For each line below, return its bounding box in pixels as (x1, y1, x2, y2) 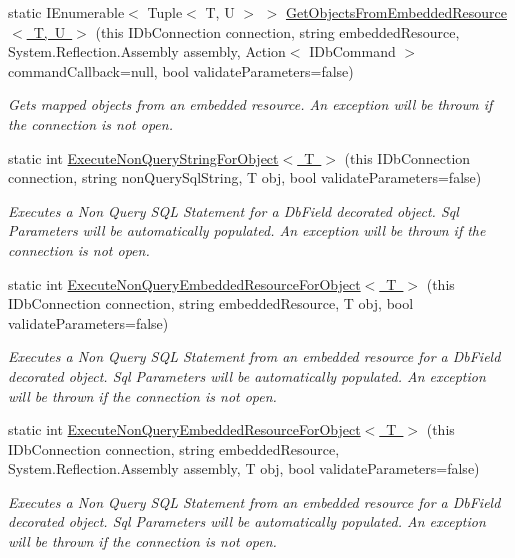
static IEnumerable (8, 2, 125, 22)
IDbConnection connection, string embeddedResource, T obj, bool (8, 293, 414, 314)
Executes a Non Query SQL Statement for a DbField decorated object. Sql (8, 200, 459, 221)
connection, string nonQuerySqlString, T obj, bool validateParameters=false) (8, 167, 482, 188)
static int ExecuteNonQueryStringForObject (8, 147, 279, 168)
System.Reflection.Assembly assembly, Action (8, 41, 286, 62)
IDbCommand (309, 41, 396, 62)
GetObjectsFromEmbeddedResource (285, 2, 507, 22)
